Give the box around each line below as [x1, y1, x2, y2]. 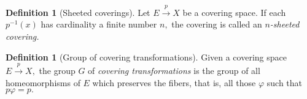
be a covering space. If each [182, 5, 286, 18]
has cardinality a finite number [41, 18, 157, 31]
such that [266, 76, 303, 89]
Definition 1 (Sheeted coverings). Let [6, 5, 150, 18]
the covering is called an [171, 18, 262, 31]
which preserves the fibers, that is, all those [92, 76, 256, 89]
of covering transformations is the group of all [88, 64, 260, 76]
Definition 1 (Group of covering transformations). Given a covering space [6, 50, 287, 63]
